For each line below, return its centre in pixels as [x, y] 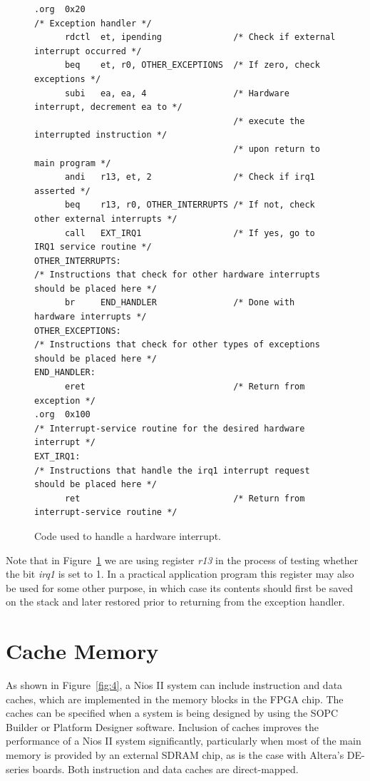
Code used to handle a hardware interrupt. [128, 535]
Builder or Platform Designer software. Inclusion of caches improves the [163, 726]
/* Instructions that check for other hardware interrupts [177, 275]
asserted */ [62, 191]
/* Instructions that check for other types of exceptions [177, 345]
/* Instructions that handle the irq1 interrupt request [172, 470]
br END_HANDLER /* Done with [180, 303]
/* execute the [269, 121]
